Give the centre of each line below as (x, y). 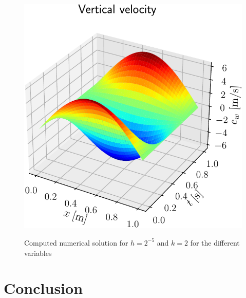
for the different (215, 242)
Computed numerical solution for (76, 242)
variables (38, 253)
